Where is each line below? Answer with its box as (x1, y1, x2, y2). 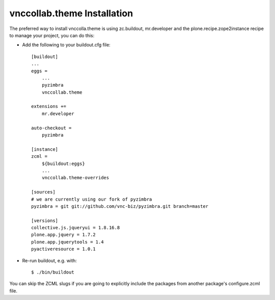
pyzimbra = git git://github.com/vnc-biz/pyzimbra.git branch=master (31, 203, 209, 209)
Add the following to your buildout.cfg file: (22, 42, 111, 48)
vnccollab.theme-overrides (41, 175, 109, 181)
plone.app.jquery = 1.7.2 (31, 232, 96, 238)
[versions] (31, 217, 59, 224)
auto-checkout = (31, 125, 72, 131)
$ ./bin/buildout (31, 269, 74, 275)
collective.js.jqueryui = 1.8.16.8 (31, 225, 120, 231)
